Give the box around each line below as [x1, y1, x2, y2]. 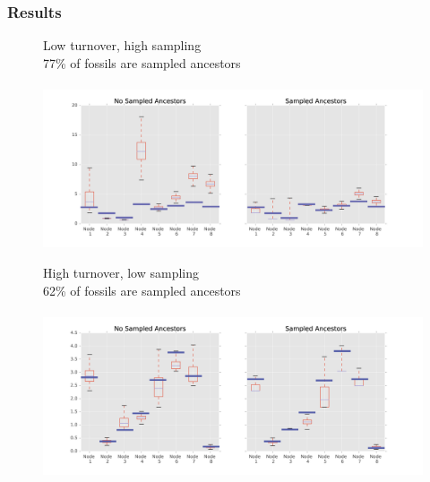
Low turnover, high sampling [43, 36, 202, 55]
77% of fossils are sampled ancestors [43, 53, 241, 72]
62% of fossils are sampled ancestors [43, 280, 241, 299]
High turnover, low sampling [43, 263, 200, 281]
